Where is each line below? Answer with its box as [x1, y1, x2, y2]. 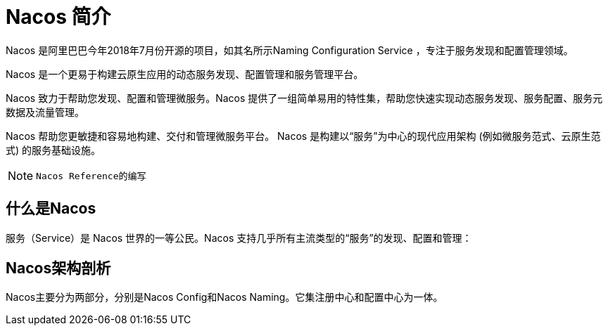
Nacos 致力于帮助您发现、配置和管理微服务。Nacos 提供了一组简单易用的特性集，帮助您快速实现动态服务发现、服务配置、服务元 [6, 91, 603, 104]
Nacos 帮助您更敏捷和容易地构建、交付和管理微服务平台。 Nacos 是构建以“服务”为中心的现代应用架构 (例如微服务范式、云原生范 [6, 129, 601, 142]
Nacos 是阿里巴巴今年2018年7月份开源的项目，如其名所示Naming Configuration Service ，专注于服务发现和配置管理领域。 [6, 44, 574, 56]
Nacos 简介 [6, 5, 111, 29]
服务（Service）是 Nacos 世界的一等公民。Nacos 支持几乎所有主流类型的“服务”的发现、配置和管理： [6, 231, 472, 244]
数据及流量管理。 [6, 105, 84, 118]
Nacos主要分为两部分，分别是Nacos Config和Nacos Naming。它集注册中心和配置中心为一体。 [6, 291, 443, 304]
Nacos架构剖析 [6, 259, 111, 278]
